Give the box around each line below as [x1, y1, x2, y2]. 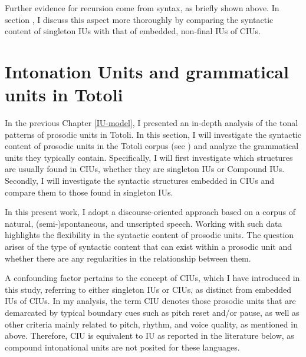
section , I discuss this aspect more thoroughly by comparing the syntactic [5, 13, 274, 25]
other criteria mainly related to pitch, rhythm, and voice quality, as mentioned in [5, 318, 298, 330]
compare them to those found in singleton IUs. [5, 186, 173, 198]
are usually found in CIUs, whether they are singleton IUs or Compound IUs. [5, 163, 285, 175]
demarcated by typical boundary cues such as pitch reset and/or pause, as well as [5, 306, 300, 318]
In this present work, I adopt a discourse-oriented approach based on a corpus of [5, 206, 296, 218]
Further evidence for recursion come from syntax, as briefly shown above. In [5, 2, 279, 14]
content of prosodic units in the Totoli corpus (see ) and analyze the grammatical [5, 140, 299, 152]
